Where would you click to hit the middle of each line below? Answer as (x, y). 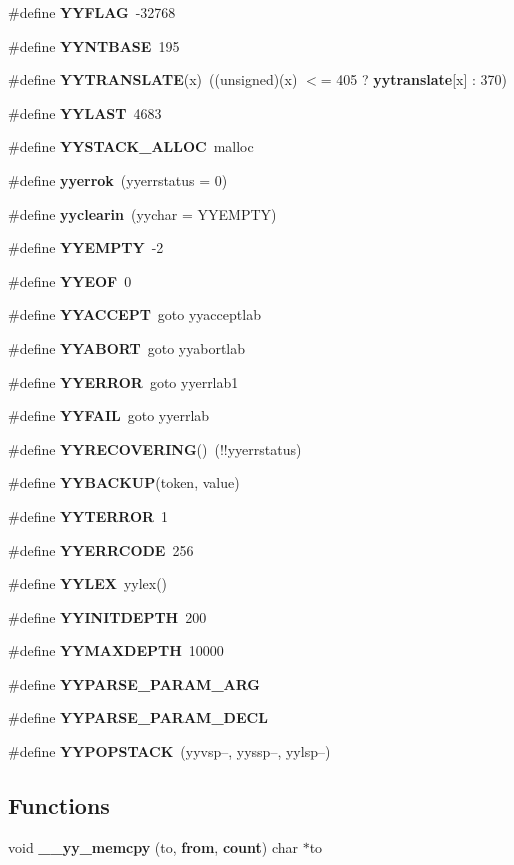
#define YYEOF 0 (70, 280)
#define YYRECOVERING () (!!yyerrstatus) (155, 448)
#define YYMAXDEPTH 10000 (116, 650)
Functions (59, 805)
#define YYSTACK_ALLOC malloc (131, 146)
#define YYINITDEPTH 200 (107, 616)
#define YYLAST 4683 (85, 112)
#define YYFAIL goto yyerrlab (109, 415)
